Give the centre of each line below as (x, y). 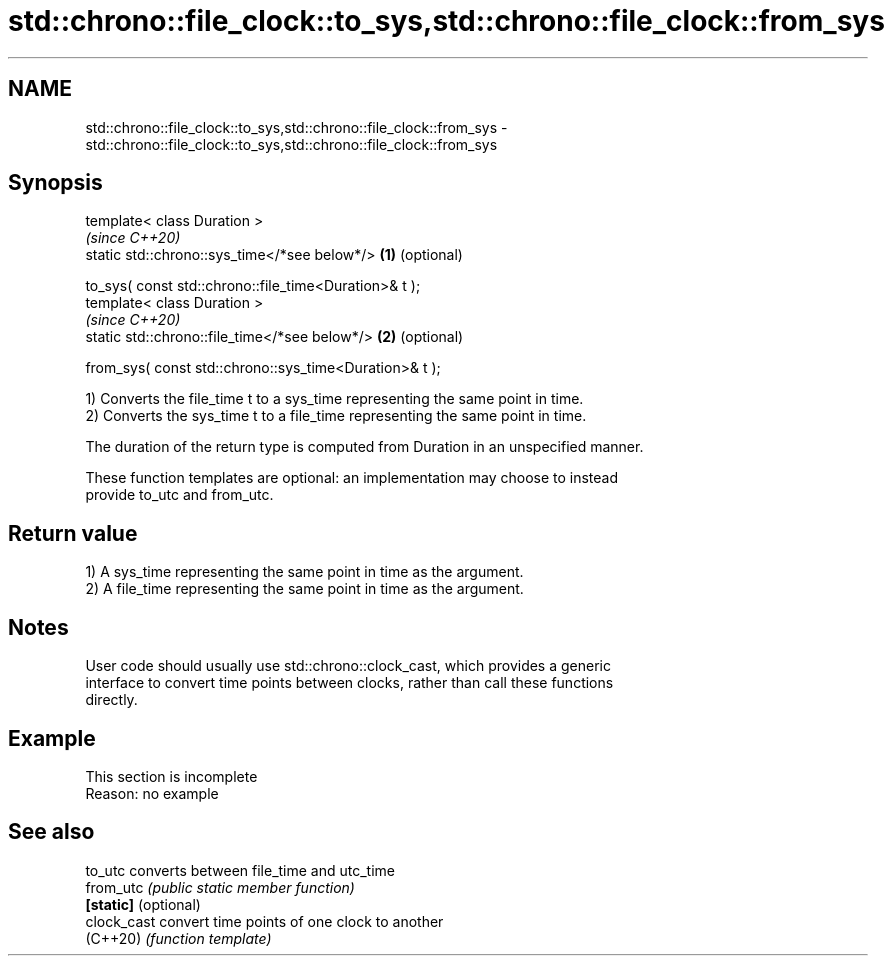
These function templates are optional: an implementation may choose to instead (352, 478)
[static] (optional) (143, 904)
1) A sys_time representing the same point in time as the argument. (304, 572)
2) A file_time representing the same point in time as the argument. (304, 589)
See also (51, 832)
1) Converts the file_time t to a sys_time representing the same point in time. (334, 399)
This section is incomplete (171, 776)
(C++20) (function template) (178, 938)
